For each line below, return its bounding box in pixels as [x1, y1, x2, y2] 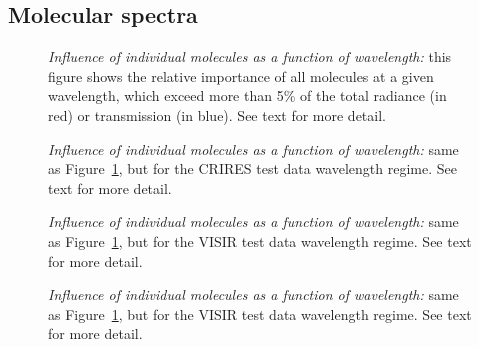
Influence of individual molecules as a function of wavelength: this [48, 46, 452, 67]
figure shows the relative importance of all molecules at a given [48, 65, 434, 86]
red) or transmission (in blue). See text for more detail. [48, 104, 386, 125]
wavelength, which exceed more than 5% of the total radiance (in [48, 85, 447, 106]
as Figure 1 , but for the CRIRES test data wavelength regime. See [48, 158, 457, 179]
